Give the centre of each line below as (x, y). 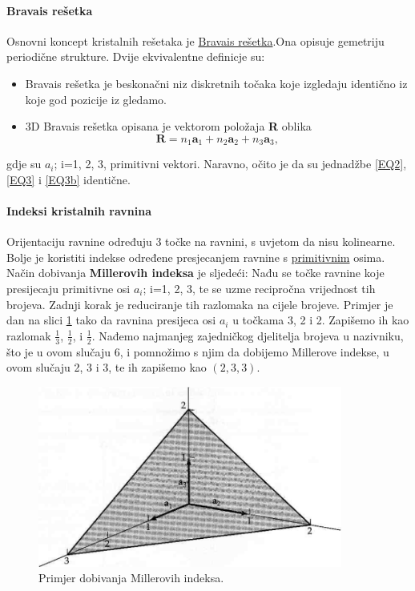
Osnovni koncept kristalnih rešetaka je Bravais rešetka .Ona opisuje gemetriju (195, 40)
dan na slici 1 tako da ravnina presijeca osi (111, 320)
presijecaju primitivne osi (68, 288)
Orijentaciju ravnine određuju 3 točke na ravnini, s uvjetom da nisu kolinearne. (201, 241)
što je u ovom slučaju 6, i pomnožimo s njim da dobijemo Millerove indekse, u (198, 351)
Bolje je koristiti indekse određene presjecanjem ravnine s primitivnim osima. (196, 257)
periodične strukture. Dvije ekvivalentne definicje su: (136, 56)
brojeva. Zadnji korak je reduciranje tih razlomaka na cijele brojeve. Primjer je (200, 304)
